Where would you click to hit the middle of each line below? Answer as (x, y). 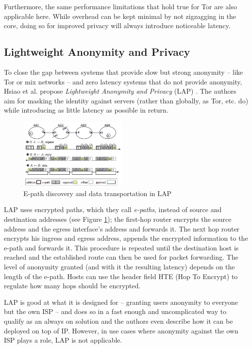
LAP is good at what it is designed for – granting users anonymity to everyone (121, 302)
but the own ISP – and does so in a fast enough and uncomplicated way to (115, 311)
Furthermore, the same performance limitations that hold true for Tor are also (120, 6)
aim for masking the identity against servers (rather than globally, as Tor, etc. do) (126, 100)
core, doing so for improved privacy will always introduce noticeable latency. (117, 25)
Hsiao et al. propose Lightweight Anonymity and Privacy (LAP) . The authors (120, 91)
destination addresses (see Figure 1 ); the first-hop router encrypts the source (118, 219)
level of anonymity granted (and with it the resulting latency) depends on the (119, 267)
